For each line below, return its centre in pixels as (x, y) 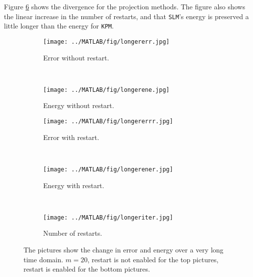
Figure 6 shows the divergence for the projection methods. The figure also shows (125, 6)
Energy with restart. (74, 185)
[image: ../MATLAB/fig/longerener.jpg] (108, 169)
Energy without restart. (79, 105)
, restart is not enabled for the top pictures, (153, 259)
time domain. (43, 259)
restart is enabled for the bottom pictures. (87, 269)
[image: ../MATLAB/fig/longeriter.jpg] (108, 217)
